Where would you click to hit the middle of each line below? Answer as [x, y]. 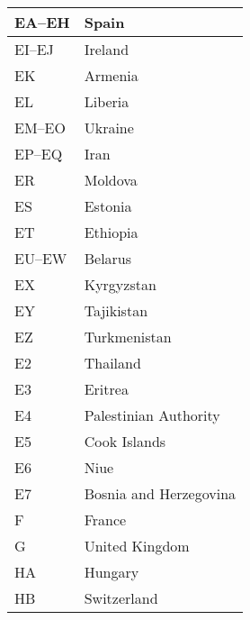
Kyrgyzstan [120, 284]
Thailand [112, 363]
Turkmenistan [128, 337]
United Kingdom [137, 546]
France [105, 520]
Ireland [107, 49]
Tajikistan [116, 310]
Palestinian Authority [152, 415]
